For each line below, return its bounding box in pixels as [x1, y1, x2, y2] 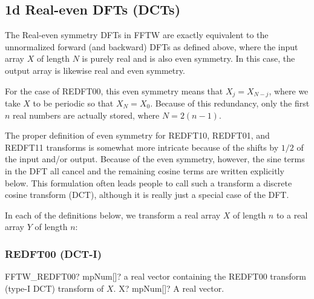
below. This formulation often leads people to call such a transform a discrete [5, 176, 292, 189]
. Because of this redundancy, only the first [150, 97, 310, 110]
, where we [269, 84, 309, 97]
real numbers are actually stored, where [13, 108, 160, 121]
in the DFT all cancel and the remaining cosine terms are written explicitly [5, 165, 284, 177]
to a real [276, 208, 308, 221]
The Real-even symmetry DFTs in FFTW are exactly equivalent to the [5, 28, 269, 41]
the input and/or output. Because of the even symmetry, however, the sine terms [5, 153, 305, 165]
